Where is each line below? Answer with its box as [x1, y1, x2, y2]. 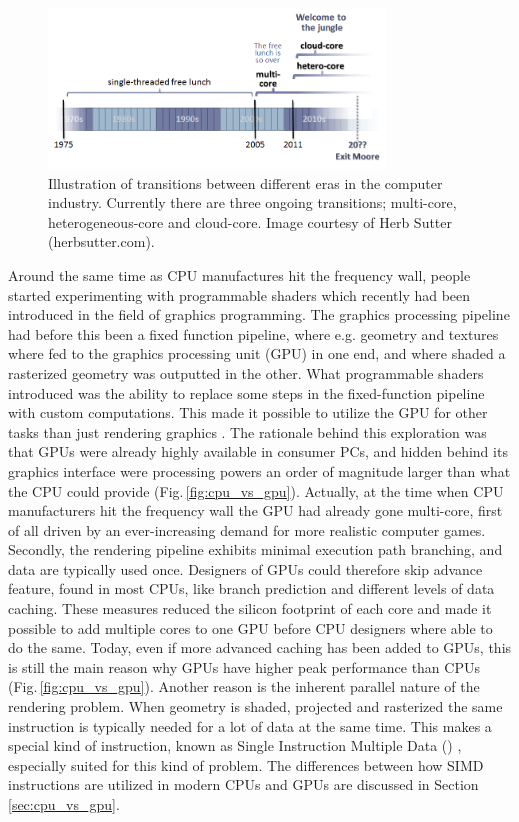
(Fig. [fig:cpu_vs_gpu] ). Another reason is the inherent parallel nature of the [8, 676, 480, 697]
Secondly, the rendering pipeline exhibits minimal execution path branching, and [8, 539, 503, 560]
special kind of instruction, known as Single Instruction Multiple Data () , [8, 735, 462, 756]
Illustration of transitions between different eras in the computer [48, 172, 443, 193]
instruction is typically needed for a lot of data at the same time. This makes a [8, 715, 492, 736]
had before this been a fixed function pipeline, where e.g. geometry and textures [8, 323, 499, 344]
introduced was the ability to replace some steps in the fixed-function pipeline [8, 382, 485, 403]
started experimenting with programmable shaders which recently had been [8, 284, 471, 305]
